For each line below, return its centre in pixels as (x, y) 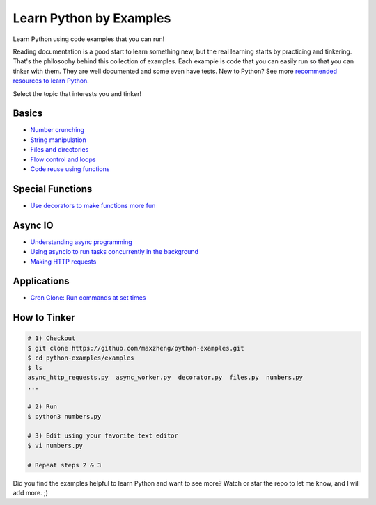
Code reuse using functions (70, 169)
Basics (28, 114)
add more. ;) (31, 492)
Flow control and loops (63, 159)
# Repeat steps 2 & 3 (64, 465)
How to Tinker (44, 318)
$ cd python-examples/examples (81, 358)
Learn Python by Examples (92, 18)
